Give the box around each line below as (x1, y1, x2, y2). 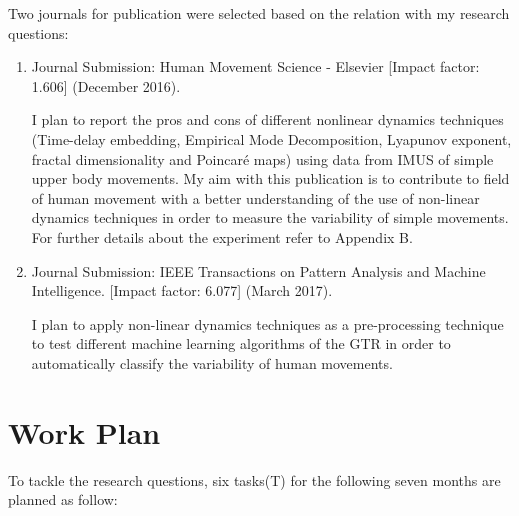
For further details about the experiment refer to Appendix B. (31, 226, 413, 247)
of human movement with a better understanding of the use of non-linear (31, 187, 480, 208)
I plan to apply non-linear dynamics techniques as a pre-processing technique (31, 313, 504, 334)
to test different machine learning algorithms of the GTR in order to (31, 333, 451, 354)
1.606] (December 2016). (31, 75, 181, 96)
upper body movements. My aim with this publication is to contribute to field (31, 168, 510, 189)
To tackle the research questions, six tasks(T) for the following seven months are (8, 469, 501, 490)
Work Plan (8, 411, 161, 452)
